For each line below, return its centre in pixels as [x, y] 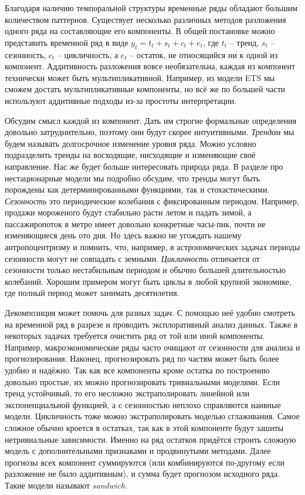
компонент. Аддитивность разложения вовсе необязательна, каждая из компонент [150, 66]
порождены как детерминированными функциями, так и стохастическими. [137, 189]
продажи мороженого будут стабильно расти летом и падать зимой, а [128, 212]
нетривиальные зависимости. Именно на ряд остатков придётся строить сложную [150, 439]
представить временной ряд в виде [67, 42]
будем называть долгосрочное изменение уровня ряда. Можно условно [131, 143]
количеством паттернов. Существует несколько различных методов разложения [145, 19]
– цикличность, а [88, 54]
